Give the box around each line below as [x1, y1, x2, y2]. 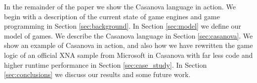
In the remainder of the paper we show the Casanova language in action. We [4, 1, 236, 11]
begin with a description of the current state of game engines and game [4, 11, 220, 21]
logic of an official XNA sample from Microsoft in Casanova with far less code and [4, 49, 253, 60]
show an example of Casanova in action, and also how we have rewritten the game [4, 40, 253, 50]
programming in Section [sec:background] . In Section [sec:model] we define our [4, 21, 241, 31]
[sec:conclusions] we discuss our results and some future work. [4, 69, 191, 80]
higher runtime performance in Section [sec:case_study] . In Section [4, 59, 207, 70]
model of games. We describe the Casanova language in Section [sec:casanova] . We [4, 30, 253, 41]
